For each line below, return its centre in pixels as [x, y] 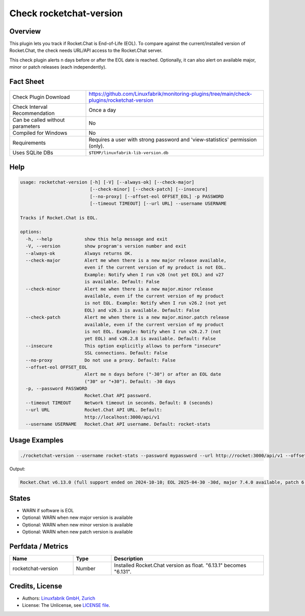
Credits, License [36, 586]
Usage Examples [36, 440]
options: [31, 232]
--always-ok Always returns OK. [79, 253]
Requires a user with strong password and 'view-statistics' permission [173, 140]
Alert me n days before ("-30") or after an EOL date [152, 374]
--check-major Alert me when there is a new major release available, [126, 260]
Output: [17, 468]
